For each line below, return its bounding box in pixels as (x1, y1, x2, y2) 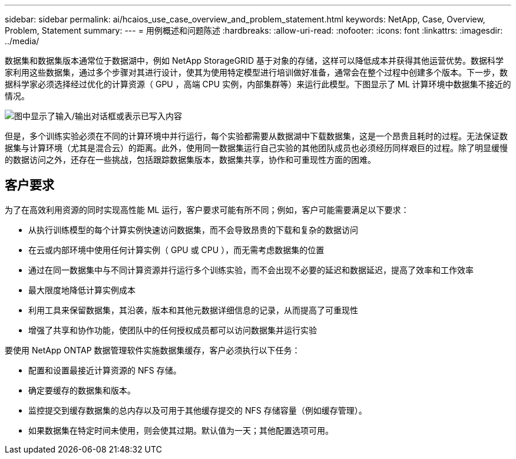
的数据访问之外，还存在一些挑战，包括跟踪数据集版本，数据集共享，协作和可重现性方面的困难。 (5, 155, 376, 165)
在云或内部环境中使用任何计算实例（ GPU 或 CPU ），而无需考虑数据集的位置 (28, 244, 325, 255)
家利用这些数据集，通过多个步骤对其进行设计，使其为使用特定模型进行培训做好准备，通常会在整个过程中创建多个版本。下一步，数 (5, 67, 508, 77)
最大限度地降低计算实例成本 (28, 284, 135, 295)
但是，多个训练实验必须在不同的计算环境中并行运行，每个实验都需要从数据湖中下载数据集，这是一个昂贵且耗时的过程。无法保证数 (5, 131, 508, 141)
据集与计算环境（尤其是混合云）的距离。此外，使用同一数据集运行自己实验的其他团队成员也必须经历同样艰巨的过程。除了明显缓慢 (5, 143, 508, 153)
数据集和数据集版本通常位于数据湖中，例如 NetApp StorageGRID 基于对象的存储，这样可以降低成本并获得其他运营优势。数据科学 (5, 55, 504, 65)
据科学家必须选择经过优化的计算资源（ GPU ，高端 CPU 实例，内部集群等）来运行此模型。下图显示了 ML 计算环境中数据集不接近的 (5, 79, 511, 89)
